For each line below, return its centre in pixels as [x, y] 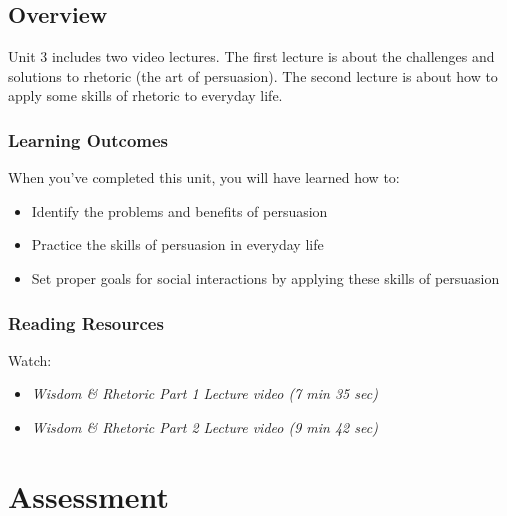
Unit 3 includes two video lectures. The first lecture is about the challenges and [251, 56]
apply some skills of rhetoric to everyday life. [145, 95]
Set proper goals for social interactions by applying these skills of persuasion [265, 277]
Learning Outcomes [88, 139]
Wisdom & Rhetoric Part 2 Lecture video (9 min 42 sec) [204, 426]
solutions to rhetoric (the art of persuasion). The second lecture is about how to [253, 75]
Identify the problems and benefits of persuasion [179, 210]
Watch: [30, 359]
